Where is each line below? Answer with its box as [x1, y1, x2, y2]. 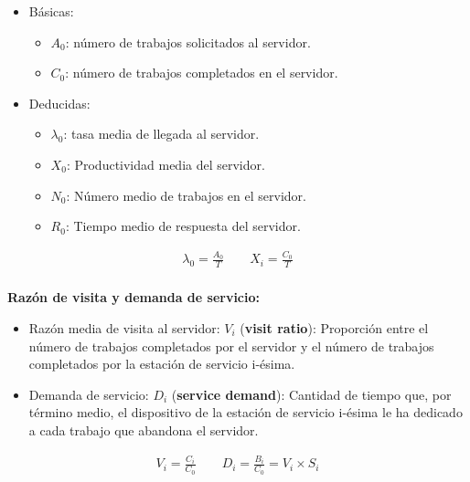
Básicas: [28, 2, 74, 20]
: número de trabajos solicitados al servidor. [65, 32, 311, 51]
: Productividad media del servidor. [66, 154, 265, 173]
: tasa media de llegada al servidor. [63, 124, 260, 143]
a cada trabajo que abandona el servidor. [28, 420, 259, 439]
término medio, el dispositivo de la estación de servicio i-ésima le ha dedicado [28, 403, 463, 422]
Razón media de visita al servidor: [28, 318, 220, 337]
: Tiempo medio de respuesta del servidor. [65, 216, 301, 236]
